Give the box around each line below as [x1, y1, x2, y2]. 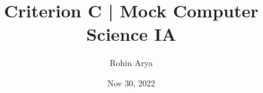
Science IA [86, 22, 177, 46]
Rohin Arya [110, 56, 153, 69]
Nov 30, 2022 [107, 76, 155, 89]
